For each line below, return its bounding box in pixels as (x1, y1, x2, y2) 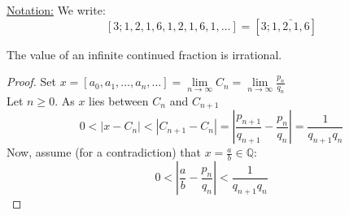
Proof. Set (7, 73, 56, 90)
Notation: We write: (7, 2, 106, 18)
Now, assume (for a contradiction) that (7, 144, 202, 161)
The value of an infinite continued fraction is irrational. (7, 45, 282, 62)
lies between (89, 92, 149, 109)
